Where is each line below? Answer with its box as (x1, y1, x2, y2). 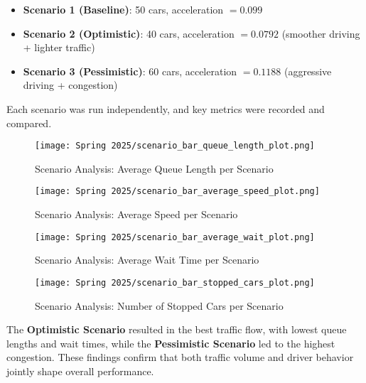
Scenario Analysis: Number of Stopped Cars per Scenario (35, 298, 284, 313)
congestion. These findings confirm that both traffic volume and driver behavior (6, 350, 354, 365)
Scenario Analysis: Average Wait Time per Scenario (35, 252, 259, 267)
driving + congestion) (23, 77, 118, 92)
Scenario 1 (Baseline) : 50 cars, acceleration (23, 2, 224, 16)
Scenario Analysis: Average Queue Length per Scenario (35, 161, 274, 176)
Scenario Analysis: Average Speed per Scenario (35, 207, 238, 222)
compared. (6, 115, 52, 130)
